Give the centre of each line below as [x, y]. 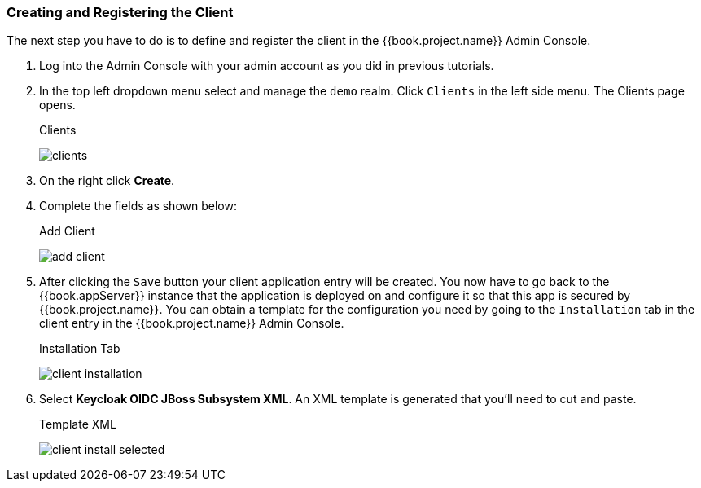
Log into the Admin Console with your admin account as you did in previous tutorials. [267, 66]
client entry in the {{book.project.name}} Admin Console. [192, 323]
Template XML [78, 424]
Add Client [67, 231]
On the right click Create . [107, 181]
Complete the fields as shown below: [138, 206]
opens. [57, 105]
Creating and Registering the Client [120, 12]
